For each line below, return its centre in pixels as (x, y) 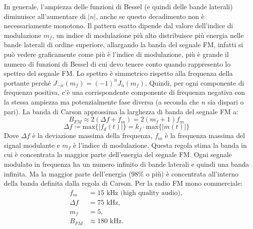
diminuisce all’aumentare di (45, 16)
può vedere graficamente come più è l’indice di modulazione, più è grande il (117, 54)
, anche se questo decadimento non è (150, 16)
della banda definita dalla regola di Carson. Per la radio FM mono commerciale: (123, 183)
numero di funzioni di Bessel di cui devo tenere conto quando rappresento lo (117, 63)
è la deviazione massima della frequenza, (92, 135)
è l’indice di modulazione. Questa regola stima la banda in (160, 145)
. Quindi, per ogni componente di (195, 82)
